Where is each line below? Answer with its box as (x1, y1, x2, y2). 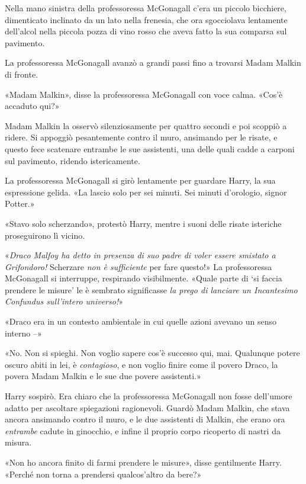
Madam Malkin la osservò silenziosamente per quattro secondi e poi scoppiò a (5, 119, 287, 132)
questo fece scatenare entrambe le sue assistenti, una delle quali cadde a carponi (5, 142, 295, 155)
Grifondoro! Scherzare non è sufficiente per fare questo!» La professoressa (5, 260, 272, 273)
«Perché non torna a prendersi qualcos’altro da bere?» (5, 467, 202, 480)
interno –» (5, 326, 42, 339)
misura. (5, 436, 32, 448)
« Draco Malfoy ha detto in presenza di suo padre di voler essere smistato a (5, 249, 276, 261)
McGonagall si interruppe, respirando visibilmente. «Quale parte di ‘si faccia (5, 272, 282, 284)
